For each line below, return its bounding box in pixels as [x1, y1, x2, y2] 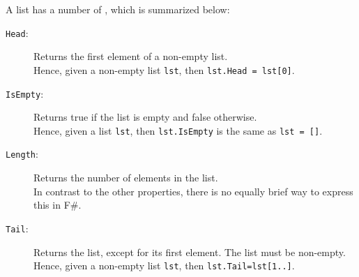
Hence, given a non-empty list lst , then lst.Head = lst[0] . [33, 62, 295, 77]
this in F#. [33, 197, 82, 212]
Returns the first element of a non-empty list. [33, 49, 228, 63]
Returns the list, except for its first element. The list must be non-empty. [33, 244, 346, 259]
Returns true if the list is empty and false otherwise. [33, 110, 257, 124]
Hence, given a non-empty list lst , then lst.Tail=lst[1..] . [33, 258, 295, 273]
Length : [6, 147, 38, 161]
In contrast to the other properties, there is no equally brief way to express [33, 184, 353, 198]
